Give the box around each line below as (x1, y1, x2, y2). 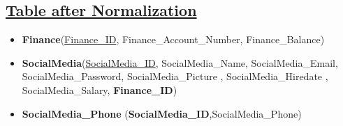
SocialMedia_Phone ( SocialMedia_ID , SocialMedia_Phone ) (22, 106, 302, 120)
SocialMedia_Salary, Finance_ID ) (22, 82, 177, 97)
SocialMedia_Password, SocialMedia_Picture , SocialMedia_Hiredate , (22, 69, 328, 84)
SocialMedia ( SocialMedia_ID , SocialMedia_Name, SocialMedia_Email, (22, 55, 338, 70)
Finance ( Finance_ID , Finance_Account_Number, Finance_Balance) (22, 32, 325, 47)
